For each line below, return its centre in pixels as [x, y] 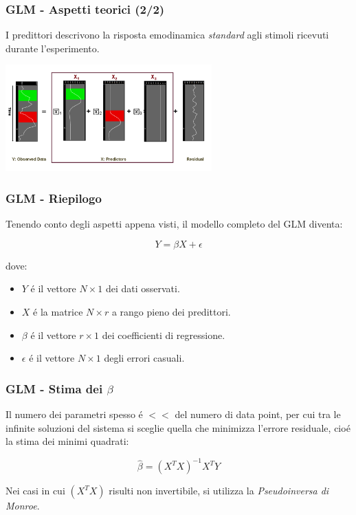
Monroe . [23, 506]
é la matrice [58, 311]
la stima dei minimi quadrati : [67, 441]
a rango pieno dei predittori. [171, 311]
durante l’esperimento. [53, 48]
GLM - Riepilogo [54, 198]
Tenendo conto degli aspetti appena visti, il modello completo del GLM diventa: [174, 224]
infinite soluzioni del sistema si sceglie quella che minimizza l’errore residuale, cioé [178, 427]
